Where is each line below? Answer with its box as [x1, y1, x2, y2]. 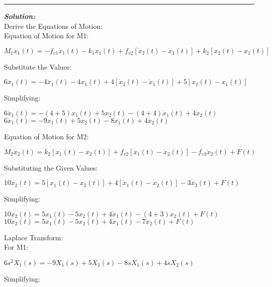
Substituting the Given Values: [4, 162, 98, 173]
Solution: [4, 11, 35, 21]
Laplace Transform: [4, 232, 63, 242]
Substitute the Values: [4, 61, 72, 72]
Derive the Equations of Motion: [4, 20, 103, 31]
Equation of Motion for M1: [4, 30, 89, 41]
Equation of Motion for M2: [4, 131, 89, 141]
